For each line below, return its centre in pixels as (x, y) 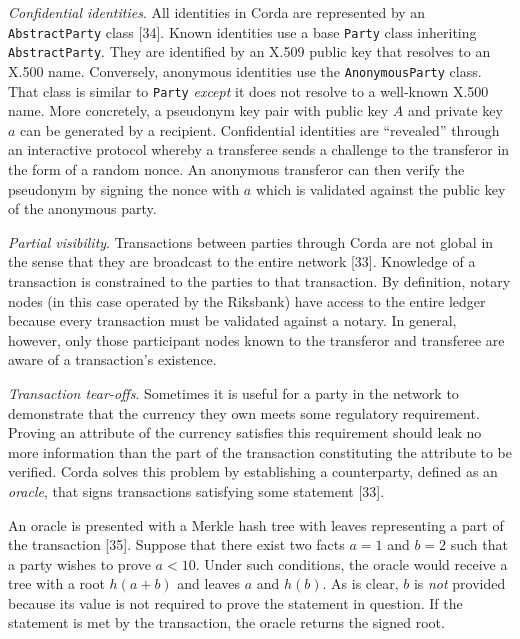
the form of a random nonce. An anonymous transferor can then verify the (236, 169)
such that (479, 544)
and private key (455, 110)
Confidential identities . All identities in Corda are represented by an (217, 12)
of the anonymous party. (82, 208)
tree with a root (56, 583)
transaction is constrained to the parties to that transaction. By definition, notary (259, 280)
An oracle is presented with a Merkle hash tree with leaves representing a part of (256, 524)
